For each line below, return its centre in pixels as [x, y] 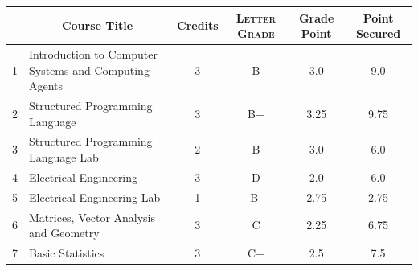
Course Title [97, 25]
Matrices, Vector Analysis [92, 217]
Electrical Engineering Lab [95, 197]
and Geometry [64, 233]
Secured [378, 33]
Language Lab [64, 157]
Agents [46, 86]
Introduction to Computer [93, 53]
